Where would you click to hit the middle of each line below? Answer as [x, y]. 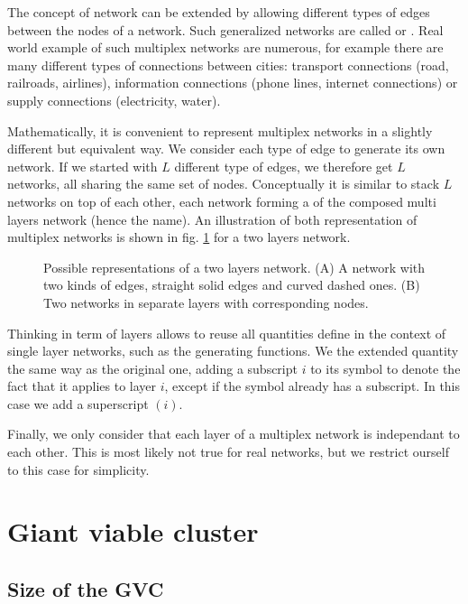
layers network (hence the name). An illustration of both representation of [212, 219]
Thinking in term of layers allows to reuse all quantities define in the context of [227, 333]
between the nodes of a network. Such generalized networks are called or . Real [225, 29]
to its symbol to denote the [385, 368]
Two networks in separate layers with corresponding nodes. [206, 302]
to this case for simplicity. [78, 469]
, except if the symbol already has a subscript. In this [312, 386]
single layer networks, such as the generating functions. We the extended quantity [233, 351]
